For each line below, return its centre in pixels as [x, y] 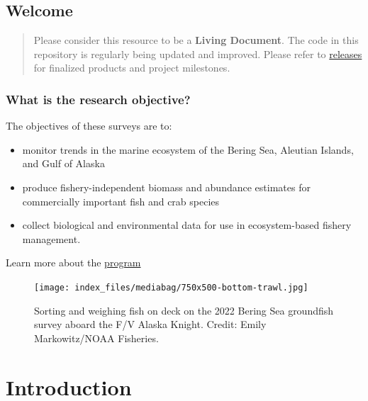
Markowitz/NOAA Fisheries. [96, 338]
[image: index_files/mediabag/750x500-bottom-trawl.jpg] [171, 287]
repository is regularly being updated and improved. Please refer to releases [198, 53]
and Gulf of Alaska [63, 163]
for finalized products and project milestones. [132, 68]
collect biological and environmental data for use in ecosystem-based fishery [187, 225]
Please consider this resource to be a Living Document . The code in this [196, 40]
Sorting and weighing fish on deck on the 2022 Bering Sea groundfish [184, 310]
